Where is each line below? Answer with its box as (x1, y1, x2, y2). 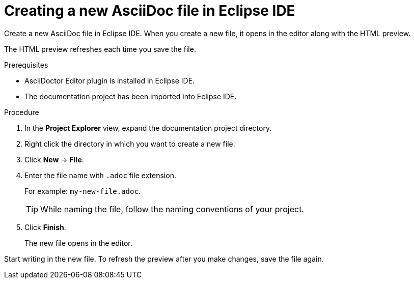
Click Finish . (24, 222, 66, 232)
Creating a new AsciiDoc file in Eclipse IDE (4, 2, 295, 19)
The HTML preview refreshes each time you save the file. (4, 44, 196, 53)
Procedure (4, 107, 39, 117)
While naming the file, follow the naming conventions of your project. (40, 204, 304, 214)
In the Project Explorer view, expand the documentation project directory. (24, 123, 272, 132)
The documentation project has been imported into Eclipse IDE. (24, 92, 237, 101)
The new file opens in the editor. (24, 238, 132, 247)
